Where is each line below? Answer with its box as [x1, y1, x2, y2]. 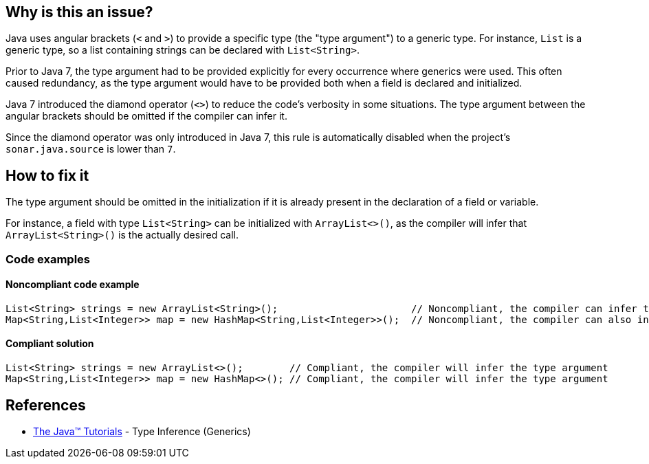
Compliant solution [5, 338, 94, 350]
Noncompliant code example [5, 278, 140, 291]
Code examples [5, 252, 91, 266]
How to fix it [5, 166, 89, 184]
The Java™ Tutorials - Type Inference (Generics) [33, 425, 251, 437]
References [5, 396, 86, 414]
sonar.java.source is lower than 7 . [5, 143, 176, 155]
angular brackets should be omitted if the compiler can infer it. [5, 110, 287, 122]
